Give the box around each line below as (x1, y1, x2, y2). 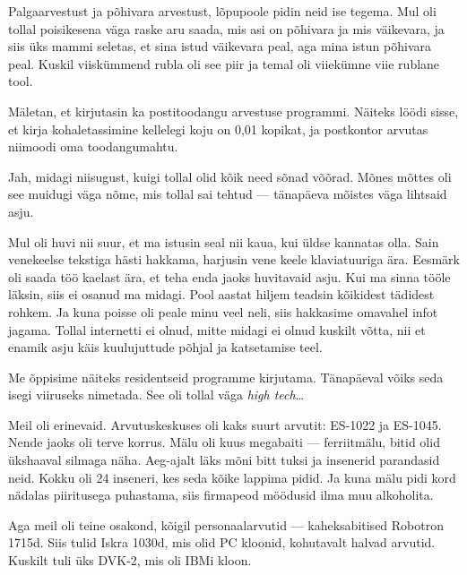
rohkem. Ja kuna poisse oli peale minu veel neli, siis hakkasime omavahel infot (8, 302, 438, 321)
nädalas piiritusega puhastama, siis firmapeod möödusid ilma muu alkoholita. (8, 485, 434, 504)
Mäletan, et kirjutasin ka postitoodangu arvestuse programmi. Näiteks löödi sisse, (8, 101, 459, 120)
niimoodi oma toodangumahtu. (8, 137, 178, 156)
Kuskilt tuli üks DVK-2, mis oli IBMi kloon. (8, 551, 252, 570)
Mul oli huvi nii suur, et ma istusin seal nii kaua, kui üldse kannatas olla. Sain (8, 232, 439, 251)
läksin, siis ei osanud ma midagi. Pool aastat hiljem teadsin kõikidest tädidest (8, 285, 435, 304)
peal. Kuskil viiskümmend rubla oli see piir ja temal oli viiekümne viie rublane (8, 54, 440, 73)
